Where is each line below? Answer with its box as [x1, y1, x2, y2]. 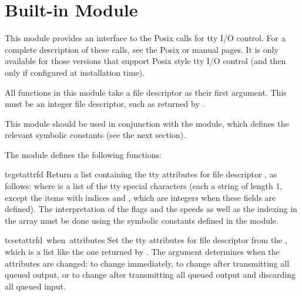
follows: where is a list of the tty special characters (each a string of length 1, [5, 180, 283, 192]
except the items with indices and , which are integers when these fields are [5, 191, 276, 203]
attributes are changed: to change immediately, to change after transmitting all [5, 257, 290, 269]
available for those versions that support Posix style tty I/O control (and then [5, 55, 286, 67]
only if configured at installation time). [5, 66, 145, 78]
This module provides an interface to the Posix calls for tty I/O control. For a [5, 32, 286, 44]
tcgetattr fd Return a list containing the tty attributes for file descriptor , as [5, 168, 277, 180]
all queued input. [5, 280, 66, 292]
